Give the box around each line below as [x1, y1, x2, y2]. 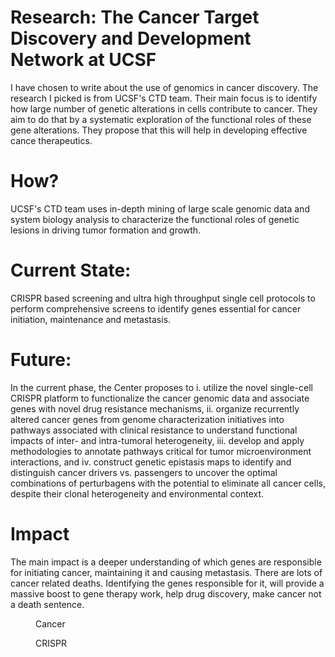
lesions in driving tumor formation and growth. [10, 224, 202, 236]
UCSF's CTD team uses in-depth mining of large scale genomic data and [10, 202, 310, 215]
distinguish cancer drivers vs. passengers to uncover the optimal [10, 466, 278, 478]
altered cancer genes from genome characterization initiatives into [10, 413, 285, 425]
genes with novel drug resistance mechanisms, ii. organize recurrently [10, 402, 300, 415]
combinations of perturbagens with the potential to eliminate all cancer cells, [10, 477, 326, 489]
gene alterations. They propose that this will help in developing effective [10, 124, 308, 136]
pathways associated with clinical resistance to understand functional [10, 424, 298, 436]
